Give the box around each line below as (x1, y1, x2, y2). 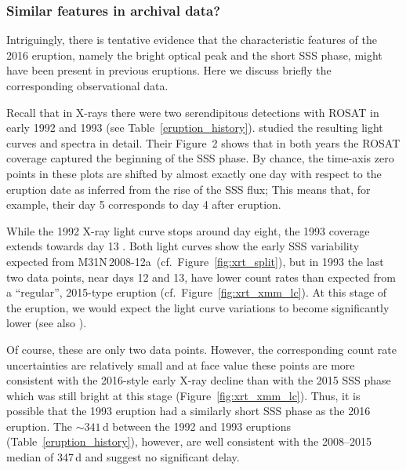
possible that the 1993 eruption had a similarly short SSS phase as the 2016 (6, 403, 371, 419)
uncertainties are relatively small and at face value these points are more (6, 356, 355, 373)
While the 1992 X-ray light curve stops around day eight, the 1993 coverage (6, 222, 370, 239)
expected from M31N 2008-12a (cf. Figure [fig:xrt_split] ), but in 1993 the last (6, 253, 384, 269)
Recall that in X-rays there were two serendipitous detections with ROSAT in (6, 104, 379, 120)
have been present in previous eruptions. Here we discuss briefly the (6, 62, 332, 78)
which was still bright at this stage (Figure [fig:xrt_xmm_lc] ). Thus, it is (6, 387, 361, 403)
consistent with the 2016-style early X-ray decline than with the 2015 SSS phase (6, 372, 391, 388)
